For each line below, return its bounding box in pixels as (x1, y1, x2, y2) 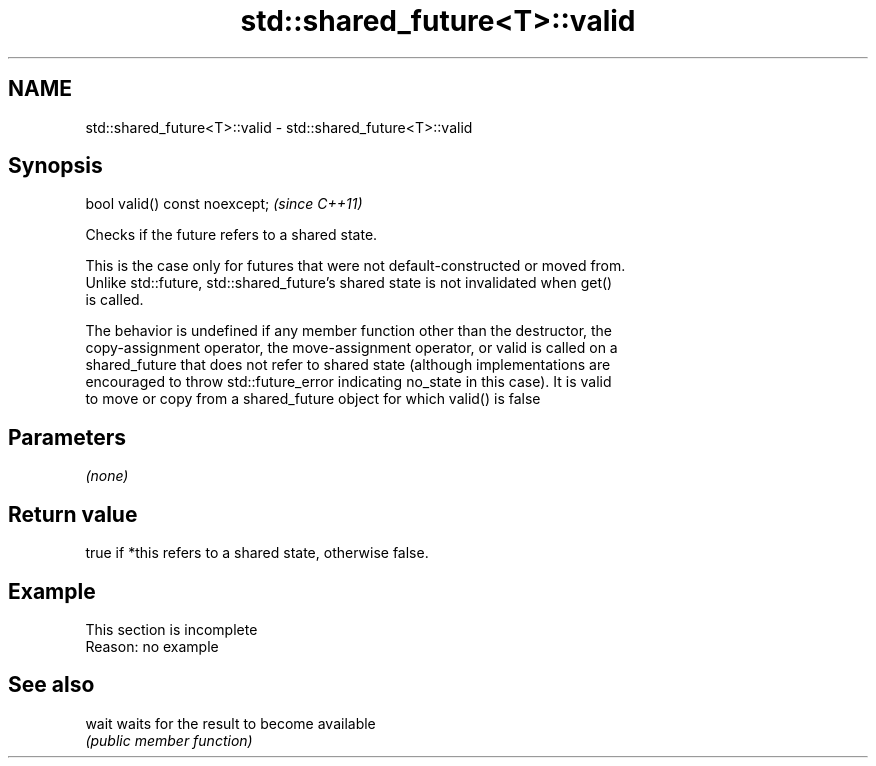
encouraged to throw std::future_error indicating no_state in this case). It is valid (85, 373, 612, 391)
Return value (8, 501, 138, 527)
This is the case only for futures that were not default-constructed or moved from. (85, 257, 626, 275)
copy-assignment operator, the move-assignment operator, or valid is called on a (85, 339, 618, 357)
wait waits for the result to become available (85, 714, 376, 732)
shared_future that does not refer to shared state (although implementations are (85, 356, 611, 374)
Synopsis (8, 153, 103, 179)
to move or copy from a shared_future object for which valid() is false (85, 390, 541, 408)
